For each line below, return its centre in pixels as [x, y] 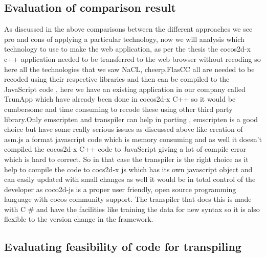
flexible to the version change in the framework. [79, 219]
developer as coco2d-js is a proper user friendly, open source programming [120, 189]
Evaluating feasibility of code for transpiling [123, 247]
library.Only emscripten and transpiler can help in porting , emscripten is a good [131, 119]
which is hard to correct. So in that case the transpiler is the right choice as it [126, 159]
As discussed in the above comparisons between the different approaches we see [128, 29]
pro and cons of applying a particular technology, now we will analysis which [124, 39]
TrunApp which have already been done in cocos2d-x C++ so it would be [120, 99]
